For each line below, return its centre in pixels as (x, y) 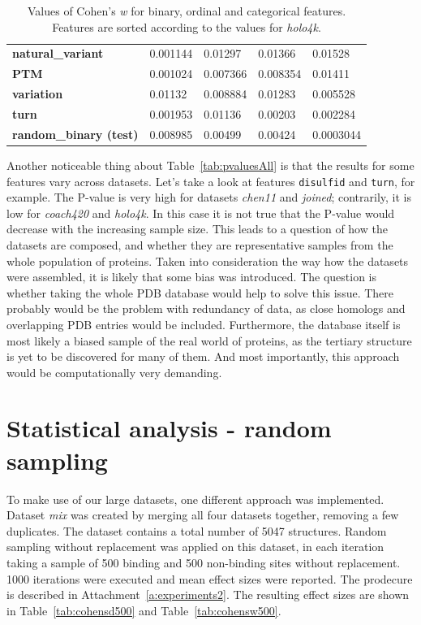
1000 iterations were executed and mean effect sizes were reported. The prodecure (210, 578)
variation (38, 94)
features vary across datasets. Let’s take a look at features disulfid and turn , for (211, 181)
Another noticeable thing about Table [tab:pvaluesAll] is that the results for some (210, 165)
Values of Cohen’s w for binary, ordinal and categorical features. (187, 11)
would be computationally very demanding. (114, 372)
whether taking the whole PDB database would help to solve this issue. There (200, 292)
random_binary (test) (75, 134)
